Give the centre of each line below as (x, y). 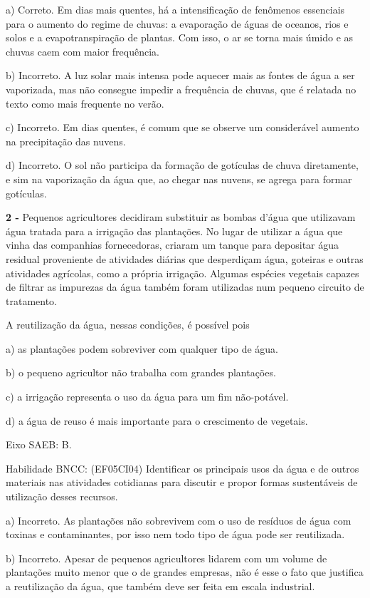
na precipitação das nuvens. (66, 141)
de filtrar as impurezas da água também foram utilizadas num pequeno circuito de (185, 287)
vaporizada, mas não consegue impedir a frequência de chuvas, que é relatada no (181, 89)
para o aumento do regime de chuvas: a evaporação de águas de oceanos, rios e (177, 23)
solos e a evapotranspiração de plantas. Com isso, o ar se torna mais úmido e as (180, 37)
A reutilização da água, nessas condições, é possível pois (128, 325)
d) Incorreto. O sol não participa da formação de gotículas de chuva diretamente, (182, 165)
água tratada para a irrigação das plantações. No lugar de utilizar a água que (174, 231)
